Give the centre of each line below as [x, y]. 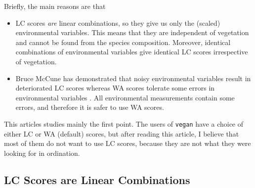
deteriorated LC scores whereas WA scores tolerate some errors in [115, 88]
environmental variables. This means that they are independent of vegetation [132, 32]
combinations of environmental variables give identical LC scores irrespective [132, 52]
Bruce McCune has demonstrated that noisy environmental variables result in [133, 78]
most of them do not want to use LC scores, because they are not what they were [127, 143]
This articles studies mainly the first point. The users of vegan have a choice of [124, 123]
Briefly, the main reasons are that [55, 6]
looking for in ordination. [42, 153]
